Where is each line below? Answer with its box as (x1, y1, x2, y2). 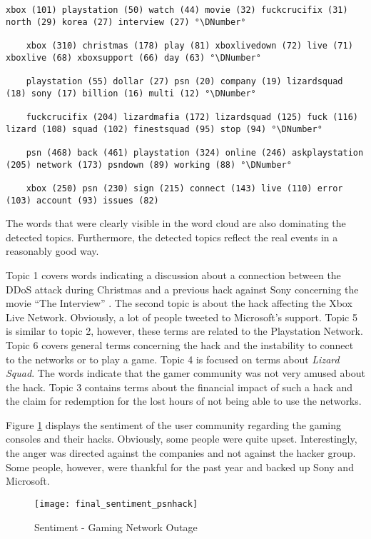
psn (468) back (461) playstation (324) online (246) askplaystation (26, 147, 364, 158)
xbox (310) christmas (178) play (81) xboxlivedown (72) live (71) (26, 40, 353, 51)
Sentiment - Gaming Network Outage (34, 519, 198, 534)
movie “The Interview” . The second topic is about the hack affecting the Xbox (6, 296, 352, 311)
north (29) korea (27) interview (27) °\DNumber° (6, 16, 246, 27)
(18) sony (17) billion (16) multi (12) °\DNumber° (6, 88, 256, 99)
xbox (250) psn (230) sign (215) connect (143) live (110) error (26, 183, 343, 193)
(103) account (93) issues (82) (6, 195, 159, 206)
